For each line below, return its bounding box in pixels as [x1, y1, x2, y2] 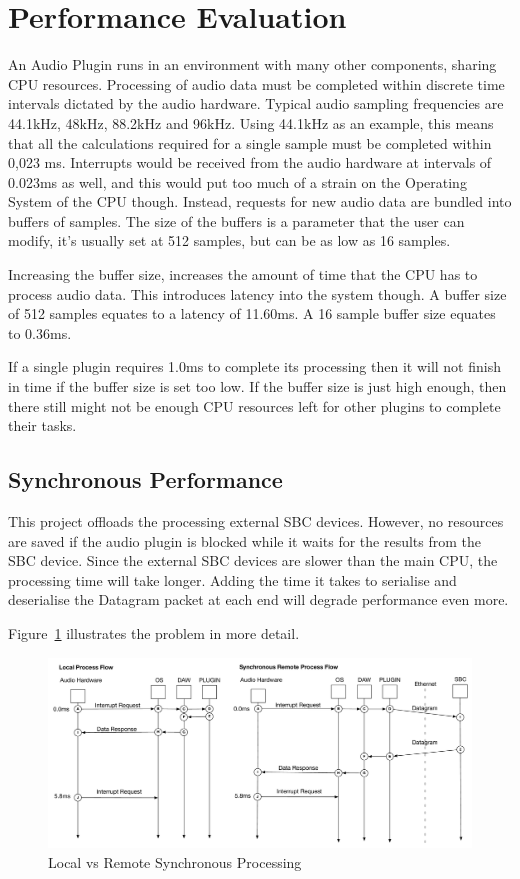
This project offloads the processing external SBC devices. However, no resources [8, 511, 504, 532]
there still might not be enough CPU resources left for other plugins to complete [8, 395, 501, 416]
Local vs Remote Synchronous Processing [48, 852, 302, 873]
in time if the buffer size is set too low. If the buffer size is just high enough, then [8, 376, 507, 397]
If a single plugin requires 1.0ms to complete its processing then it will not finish [8, 356, 501, 377]
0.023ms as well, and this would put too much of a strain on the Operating [8, 171, 467, 192]
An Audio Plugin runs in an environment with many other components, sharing [8, 54, 497, 75]
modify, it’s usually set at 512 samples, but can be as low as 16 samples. [8, 230, 451, 251]
